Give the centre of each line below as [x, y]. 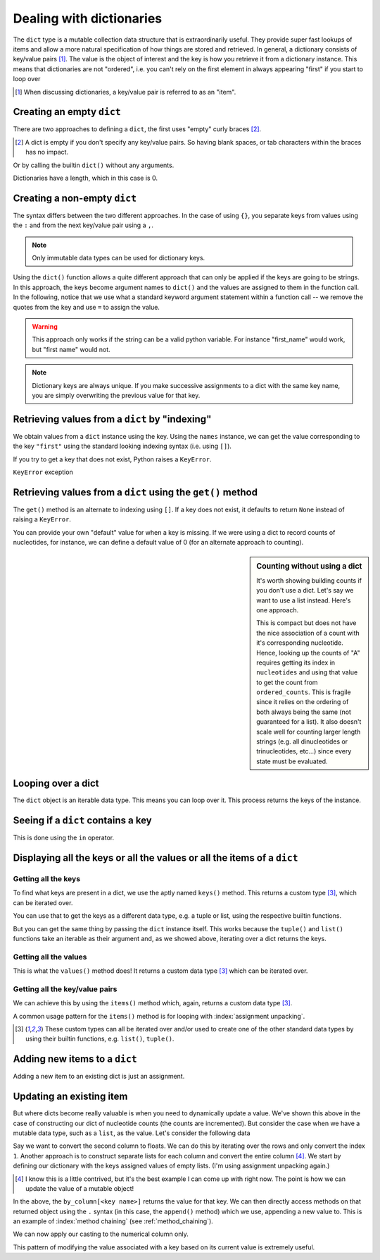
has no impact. [47, 152]
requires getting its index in [296, 662]
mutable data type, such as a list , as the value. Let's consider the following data [132, 1133]
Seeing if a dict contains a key [82, 821]
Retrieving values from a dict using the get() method [135, 492]
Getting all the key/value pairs [65, 989]
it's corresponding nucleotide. [300, 643]
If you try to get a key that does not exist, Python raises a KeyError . [112, 459]
